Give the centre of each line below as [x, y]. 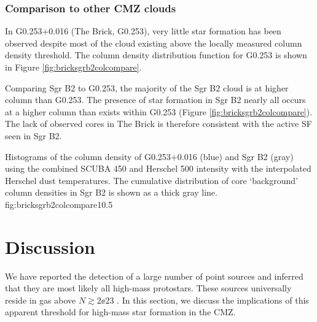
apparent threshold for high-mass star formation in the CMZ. [120, 312]
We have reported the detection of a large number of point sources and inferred [154, 276]
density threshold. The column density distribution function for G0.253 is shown [156, 55]
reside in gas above [41, 300]
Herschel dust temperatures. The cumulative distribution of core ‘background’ [151, 180]
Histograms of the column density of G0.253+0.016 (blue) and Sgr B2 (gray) [149, 156]
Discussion [50, 246]
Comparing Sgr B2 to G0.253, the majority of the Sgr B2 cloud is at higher [147, 87]
